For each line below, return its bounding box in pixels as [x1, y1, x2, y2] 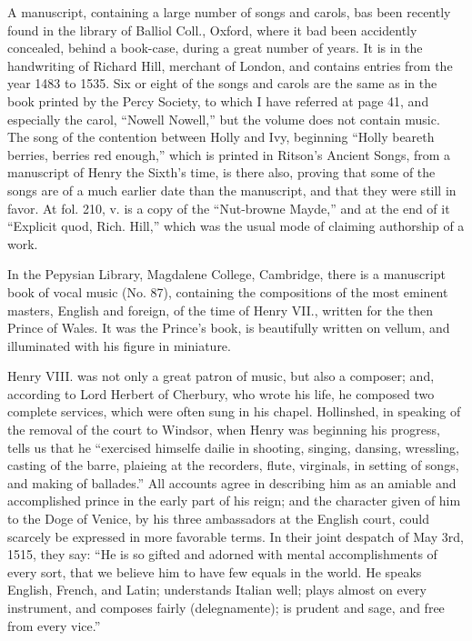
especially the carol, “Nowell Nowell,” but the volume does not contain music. [7, 109, 440, 128]
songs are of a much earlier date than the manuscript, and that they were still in [7, 180, 457, 199]
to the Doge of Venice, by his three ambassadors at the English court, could [7, 509, 430, 528]
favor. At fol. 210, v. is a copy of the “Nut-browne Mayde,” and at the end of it [7, 198, 450, 217]
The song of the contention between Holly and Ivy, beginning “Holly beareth [7, 127, 435, 146]
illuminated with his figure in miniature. [7, 336, 231, 355]
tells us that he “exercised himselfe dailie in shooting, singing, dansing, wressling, [7, 437, 459, 456]
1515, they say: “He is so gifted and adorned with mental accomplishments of [7, 545, 437, 564]
